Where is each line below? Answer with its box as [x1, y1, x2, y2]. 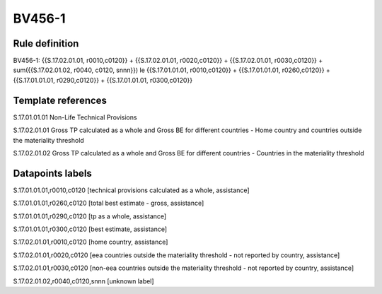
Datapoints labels [13, 167, 92, 180]
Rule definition [13, 37, 79, 49]
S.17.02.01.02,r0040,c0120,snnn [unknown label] [13, 276, 155, 286]
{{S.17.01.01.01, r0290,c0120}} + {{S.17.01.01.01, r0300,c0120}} [13, 76, 193, 84]
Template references [13, 94, 108, 106]
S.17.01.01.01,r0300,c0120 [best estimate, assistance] [13, 225, 168, 233]
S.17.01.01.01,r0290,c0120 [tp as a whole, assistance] [13, 212, 167, 220]
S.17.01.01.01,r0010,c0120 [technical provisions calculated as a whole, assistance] [13, 186, 250, 194]
